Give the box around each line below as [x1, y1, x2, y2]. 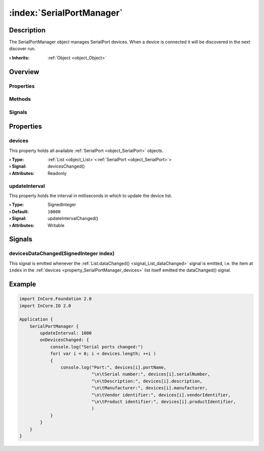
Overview [9, 68, 40, 76]
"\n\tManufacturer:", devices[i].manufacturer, [91, 385, 208, 391]
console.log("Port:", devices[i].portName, [60, 365, 167, 370]
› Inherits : [9, 54, 30, 61]
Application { [19, 317, 53, 322]
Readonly [47, 170, 67, 176]
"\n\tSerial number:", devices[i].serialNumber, [91, 372, 210, 377]
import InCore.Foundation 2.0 [19, 296, 92, 301]
